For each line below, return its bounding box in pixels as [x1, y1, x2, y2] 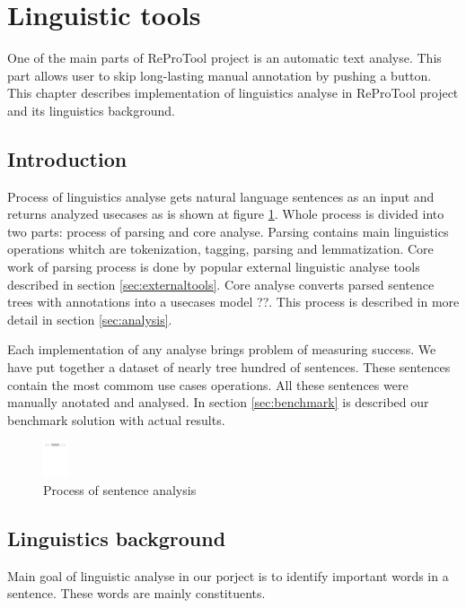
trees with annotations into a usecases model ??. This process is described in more [7, 292, 460, 311]
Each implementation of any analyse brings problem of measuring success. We [7, 340, 436, 359]
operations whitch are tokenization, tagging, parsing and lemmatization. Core [7, 239, 434, 258]
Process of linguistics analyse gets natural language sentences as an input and [7, 187, 435, 205]
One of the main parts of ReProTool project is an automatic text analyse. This [7, 48, 442, 67]
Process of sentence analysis [43, 481, 197, 499]
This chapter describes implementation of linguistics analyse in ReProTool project [7, 83, 459, 102]
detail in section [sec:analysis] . [7, 309, 172, 328]
